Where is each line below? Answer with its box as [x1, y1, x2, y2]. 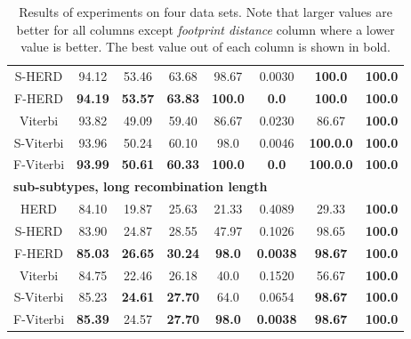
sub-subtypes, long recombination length [13, 177, 268, 196]
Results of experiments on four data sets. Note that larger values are [19, 3, 392, 20]
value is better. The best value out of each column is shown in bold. [20, 37, 391, 56]
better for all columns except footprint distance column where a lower [16, 20, 395, 38]
